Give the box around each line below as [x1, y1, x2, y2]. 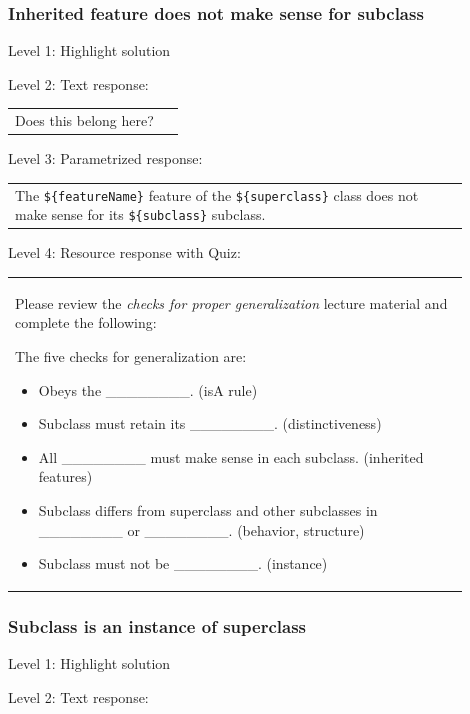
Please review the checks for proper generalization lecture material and [15, 292, 448, 313]
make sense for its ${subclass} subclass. [15, 204, 266, 225]
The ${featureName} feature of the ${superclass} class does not [15, 184, 419, 205]
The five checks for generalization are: [15, 345, 247, 366]
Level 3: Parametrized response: [8, 148, 203, 169]
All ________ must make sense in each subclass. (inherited [38, 446, 424, 467]
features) [38, 466, 93, 487]
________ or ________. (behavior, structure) [38, 519, 365, 540]
